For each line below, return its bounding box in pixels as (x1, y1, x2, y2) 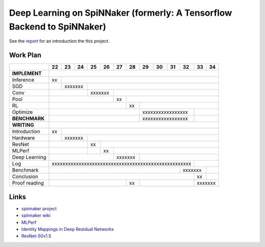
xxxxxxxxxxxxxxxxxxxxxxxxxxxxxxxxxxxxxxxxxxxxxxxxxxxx (52, 160, 191, 167)
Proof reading (12, 180, 44, 187)
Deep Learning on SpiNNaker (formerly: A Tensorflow (9, 7, 233, 18)
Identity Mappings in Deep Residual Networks (21, 226, 114, 232)
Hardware (12, 135, 35, 141)
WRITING (12, 122, 34, 129)
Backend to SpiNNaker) (9, 21, 106, 32)
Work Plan (9, 51, 42, 59)
